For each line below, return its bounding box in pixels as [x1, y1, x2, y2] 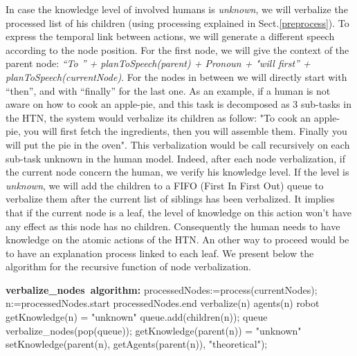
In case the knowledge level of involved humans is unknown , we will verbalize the [6, 2, 348, 16]
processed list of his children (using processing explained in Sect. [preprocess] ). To [6, 15, 349, 30]
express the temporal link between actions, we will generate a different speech [6, 29, 335, 44]
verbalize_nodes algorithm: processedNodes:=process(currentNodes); [6, 282, 318, 297]
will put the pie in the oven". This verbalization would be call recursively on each [6, 137, 350, 151]
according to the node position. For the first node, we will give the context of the [6, 42, 349, 57]
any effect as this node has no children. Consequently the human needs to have [6, 218, 340, 233]
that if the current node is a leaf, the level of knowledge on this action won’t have [6, 205, 351, 219]
